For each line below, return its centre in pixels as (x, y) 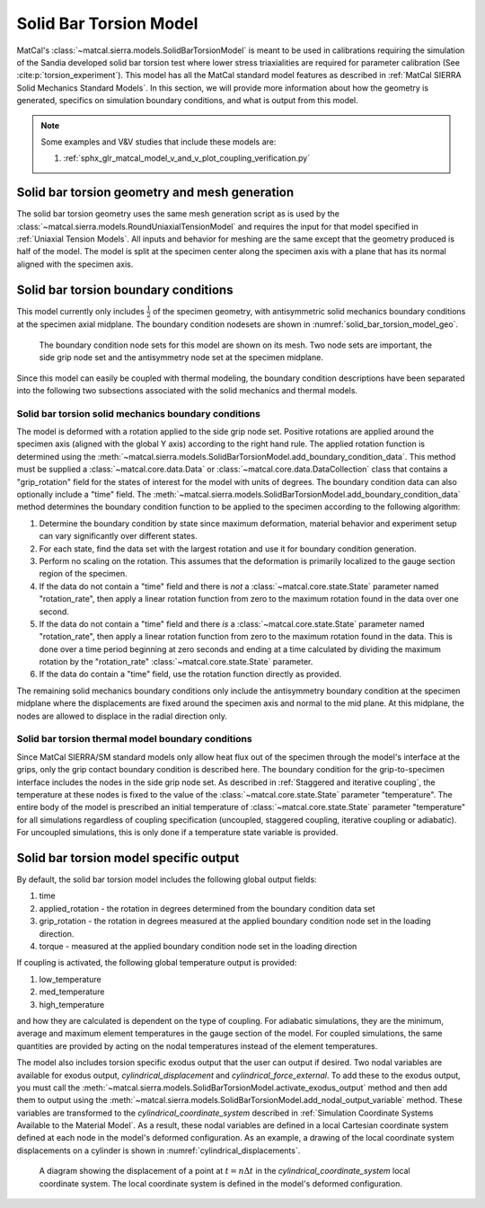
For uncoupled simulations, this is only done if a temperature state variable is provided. (177, 833)
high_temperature (72, 1004)
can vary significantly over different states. (118, 536)
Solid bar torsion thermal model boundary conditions (134, 739)
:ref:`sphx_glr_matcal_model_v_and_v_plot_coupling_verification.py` (186, 158)
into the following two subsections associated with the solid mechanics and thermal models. (187, 390)
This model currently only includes (81, 311)
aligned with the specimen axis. (75, 264)
